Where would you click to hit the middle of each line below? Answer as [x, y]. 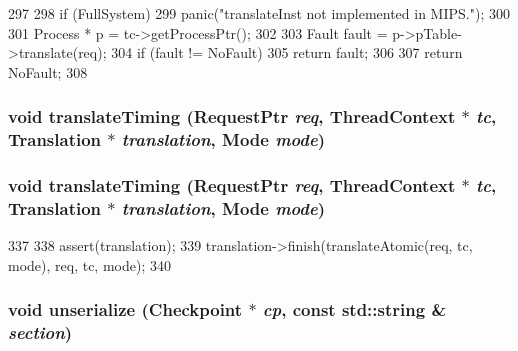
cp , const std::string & [354, 309]
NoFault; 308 [48, 71]
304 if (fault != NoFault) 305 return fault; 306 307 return [287, 52]
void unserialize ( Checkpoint [125, 309]
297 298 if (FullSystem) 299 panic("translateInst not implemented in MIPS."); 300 [259, 13]
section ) [40, 332]
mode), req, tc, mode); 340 [89, 264]
